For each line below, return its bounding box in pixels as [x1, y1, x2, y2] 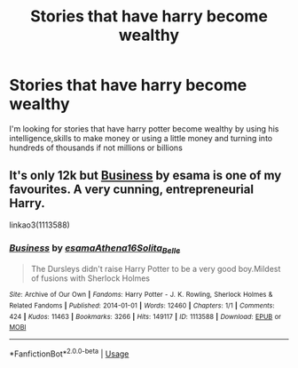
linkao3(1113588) [9, 220, 71, 230]
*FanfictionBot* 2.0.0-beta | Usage [9, 347, 129, 359]
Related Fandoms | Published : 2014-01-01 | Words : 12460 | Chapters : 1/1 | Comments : [9, 300, 275, 310]
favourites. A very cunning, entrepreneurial [9, 182, 255, 197]
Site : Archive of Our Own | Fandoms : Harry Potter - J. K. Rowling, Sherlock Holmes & [9, 291, 273, 300]
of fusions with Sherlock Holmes [30, 273, 151, 284]
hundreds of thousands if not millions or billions [9, 142, 184, 153]
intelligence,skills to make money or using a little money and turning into [9, 132, 273, 143]
